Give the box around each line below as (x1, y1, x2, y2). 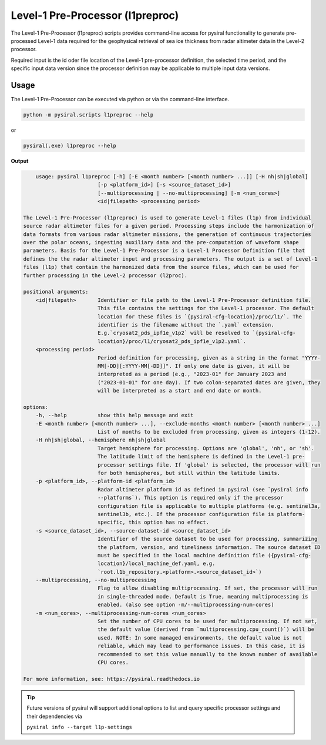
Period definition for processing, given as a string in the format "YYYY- (97, 354, 321, 361)
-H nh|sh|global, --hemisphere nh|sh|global (35, 437, 166, 444)
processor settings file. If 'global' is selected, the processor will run (97, 461, 321, 468)
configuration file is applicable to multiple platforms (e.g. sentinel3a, (97, 503, 321, 509)
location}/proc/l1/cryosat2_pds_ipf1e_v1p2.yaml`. (97, 338, 247, 344)
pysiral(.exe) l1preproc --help (23, 142, 117, 149)
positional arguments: (23, 288, 89, 295)
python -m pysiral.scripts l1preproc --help (23, 112, 154, 118)
